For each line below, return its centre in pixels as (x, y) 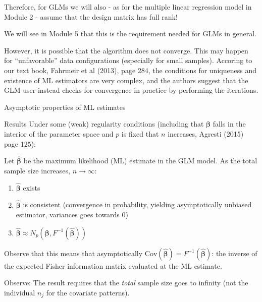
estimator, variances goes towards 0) (72, 215)
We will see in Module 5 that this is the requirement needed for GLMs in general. (130, 34)
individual (20, 292)
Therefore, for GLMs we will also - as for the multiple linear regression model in (128, 7)
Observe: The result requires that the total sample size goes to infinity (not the (126, 283)
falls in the (229, 124)
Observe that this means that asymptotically (73, 253)
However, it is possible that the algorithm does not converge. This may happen (126, 50)
